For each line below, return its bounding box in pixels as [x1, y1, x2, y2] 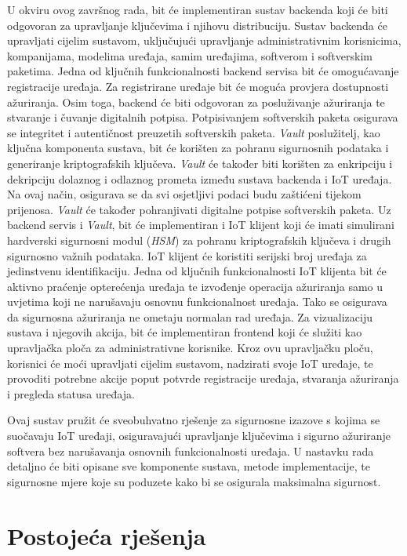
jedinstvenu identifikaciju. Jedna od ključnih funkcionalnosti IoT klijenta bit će [7, 263, 387, 279]
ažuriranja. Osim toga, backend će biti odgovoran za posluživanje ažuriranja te [7, 93, 385, 110]
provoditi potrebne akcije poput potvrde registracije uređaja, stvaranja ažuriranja [7, 370, 399, 387]
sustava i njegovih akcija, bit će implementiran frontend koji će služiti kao [7, 324, 362, 340]
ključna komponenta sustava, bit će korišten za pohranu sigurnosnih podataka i [7, 140, 389, 156]
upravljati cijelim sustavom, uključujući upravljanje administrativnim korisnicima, [7, 32, 402, 49]
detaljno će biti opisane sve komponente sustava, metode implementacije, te [7, 458, 371, 474]
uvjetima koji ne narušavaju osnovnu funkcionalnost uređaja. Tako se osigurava [7, 293, 387, 310]
